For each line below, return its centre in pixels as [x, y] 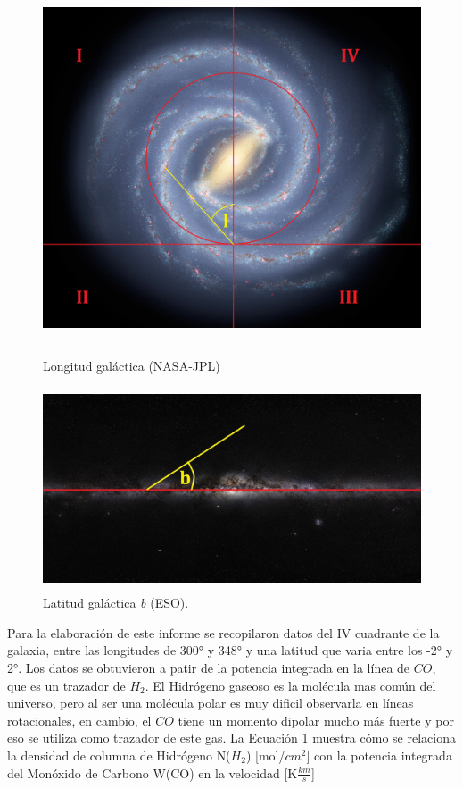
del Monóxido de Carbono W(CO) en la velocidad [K [153, 772]
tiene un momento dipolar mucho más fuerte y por [316, 720]
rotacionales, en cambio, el [79, 720]
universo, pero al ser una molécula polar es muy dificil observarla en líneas [211, 703]
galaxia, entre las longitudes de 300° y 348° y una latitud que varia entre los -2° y [230, 650]
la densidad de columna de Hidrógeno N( [119, 755]
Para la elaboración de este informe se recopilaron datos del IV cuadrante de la [223, 632]
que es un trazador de [66, 685]
